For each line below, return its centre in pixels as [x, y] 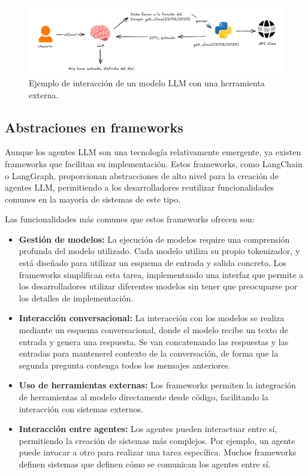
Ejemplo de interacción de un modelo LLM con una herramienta [147, 82]
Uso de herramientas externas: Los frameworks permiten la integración [157, 385]
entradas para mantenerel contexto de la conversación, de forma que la [149, 353]
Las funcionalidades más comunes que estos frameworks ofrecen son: [130, 219]
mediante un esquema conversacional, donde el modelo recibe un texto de [153, 330]
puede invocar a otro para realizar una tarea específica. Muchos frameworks [158, 452]
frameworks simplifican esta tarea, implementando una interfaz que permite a [161, 274]
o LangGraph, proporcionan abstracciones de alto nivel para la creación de [142, 175]
